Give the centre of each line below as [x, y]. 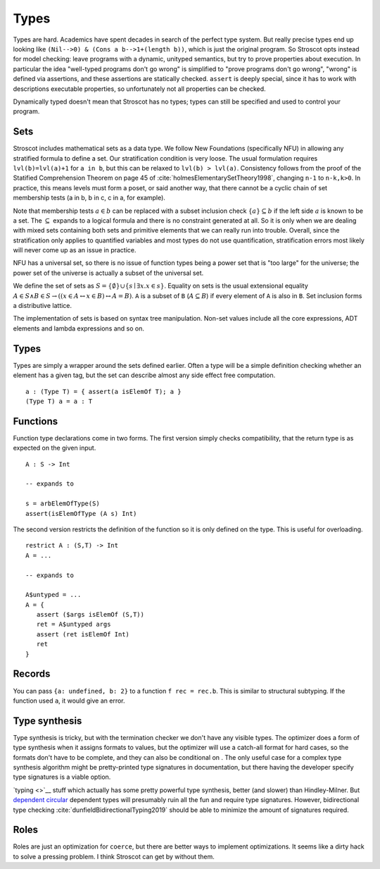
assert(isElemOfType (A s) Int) [81, 513]
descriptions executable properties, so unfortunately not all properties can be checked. [140, 89]
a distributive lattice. [43, 306]
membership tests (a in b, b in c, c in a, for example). [89, 198]
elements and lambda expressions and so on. [78, 328]
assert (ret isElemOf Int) [83, 634]
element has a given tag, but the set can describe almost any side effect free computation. [144, 375]
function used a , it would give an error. [69, 701]
